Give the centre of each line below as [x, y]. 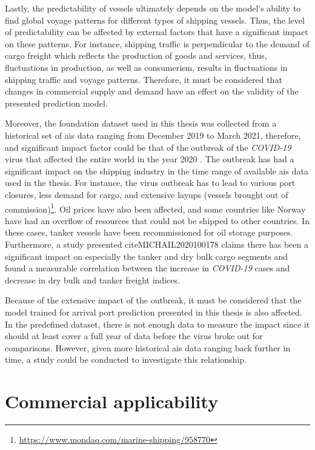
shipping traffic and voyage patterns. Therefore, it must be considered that [144, 79]
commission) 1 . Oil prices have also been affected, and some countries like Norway [155, 208]
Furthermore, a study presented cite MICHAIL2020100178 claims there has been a [157, 244]
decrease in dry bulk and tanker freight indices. [92, 280]
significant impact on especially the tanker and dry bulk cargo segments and [147, 256]
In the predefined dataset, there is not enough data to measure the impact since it [157, 324]
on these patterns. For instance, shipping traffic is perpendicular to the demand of [157, 43]
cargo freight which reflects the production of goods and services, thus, [136, 55]
